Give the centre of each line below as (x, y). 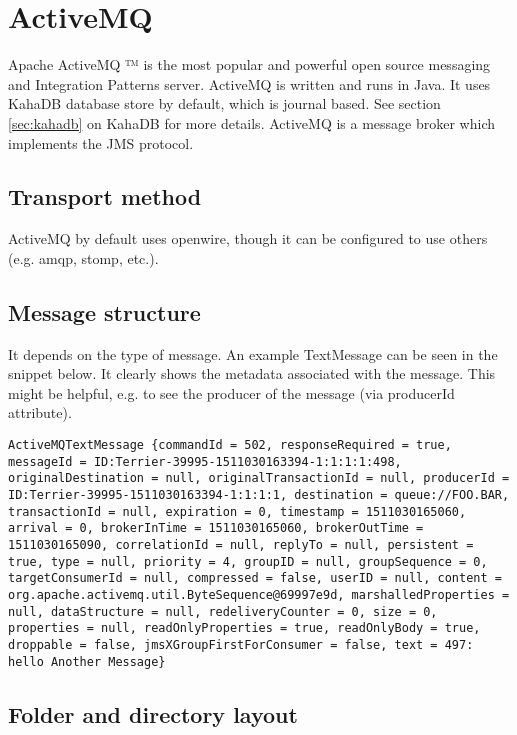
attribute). (40, 412)
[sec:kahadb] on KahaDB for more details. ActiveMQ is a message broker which (252, 122)
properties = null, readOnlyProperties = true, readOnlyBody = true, (244, 628)
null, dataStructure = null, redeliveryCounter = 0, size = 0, (223, 611)
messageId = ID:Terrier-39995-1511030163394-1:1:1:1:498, (205, 461)
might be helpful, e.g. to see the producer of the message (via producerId (231, 392)
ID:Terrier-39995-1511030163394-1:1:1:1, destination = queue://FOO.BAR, (259, 495)
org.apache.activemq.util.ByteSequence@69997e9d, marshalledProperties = (259, 594)
